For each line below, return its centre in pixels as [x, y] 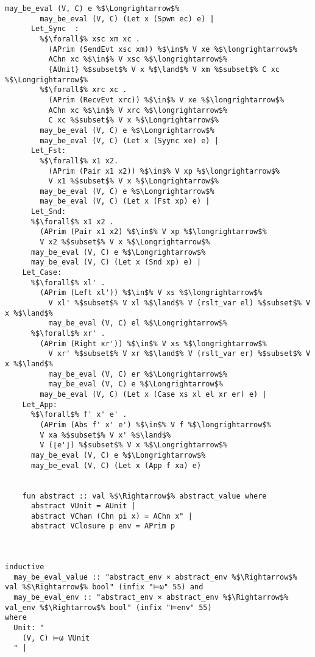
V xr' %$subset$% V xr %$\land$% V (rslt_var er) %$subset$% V [179, 354]
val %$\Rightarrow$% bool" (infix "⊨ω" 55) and [104, 587]
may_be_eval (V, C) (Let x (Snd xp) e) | [116, 262]
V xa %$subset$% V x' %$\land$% [105, 435]
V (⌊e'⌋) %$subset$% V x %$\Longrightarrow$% [134, 445]
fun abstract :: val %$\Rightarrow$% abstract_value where [144, 496]
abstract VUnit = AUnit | [83, 506]
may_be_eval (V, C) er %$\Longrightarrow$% [138, 374]
